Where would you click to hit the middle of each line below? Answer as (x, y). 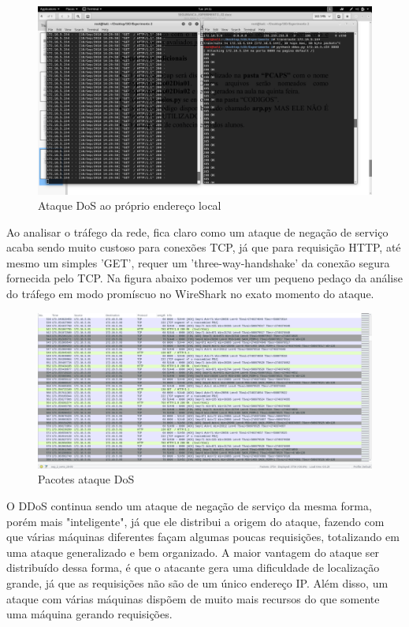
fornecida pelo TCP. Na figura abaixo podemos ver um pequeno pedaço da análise (204, 278)
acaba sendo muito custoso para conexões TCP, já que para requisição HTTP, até (204, 247)
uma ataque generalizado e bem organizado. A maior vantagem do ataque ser (193, 552)
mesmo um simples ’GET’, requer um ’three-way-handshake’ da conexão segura (198, 262)
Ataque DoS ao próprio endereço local (130, 205)
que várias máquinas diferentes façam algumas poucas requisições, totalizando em (203, 537)
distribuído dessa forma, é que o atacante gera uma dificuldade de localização (193, 567)
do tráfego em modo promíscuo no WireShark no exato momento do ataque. (190, 294)
